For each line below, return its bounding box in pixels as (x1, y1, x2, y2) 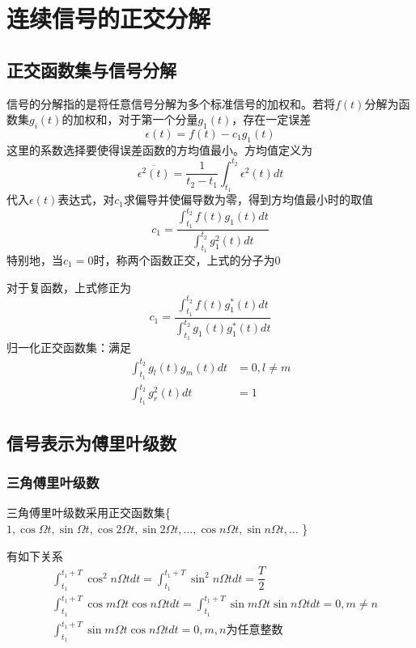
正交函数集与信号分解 (6, 57, 176, 82)
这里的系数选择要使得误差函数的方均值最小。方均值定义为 (6, 141, 312, 158)
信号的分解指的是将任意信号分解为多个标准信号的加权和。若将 (6, 95, 335, 112)
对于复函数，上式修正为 (6, 278, 131, 295)
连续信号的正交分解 (6, 2, 211, 35)
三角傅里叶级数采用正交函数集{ (6, 504, 171, 521)
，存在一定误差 (231, 111, 312, 128)
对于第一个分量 (118, 111, 198, 128)
